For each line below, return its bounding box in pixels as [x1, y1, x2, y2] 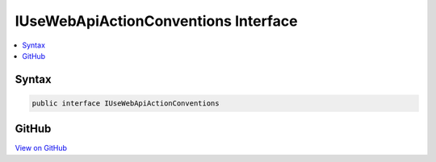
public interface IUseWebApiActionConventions [31, 98, 220, 108]
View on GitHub [15, 143, 68, 153]
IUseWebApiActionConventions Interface [15, 12, 298, 30]
